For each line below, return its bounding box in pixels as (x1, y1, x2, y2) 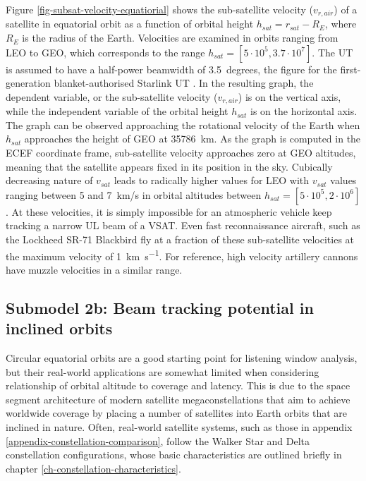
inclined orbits (6, 317, 113, 339)
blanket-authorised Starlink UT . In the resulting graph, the (54, 75, 314, 90)
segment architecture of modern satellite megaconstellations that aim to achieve (6, 391, 350, 406)
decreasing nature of (6, 173, 93, 188)
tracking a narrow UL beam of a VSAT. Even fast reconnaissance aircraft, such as (6, 218, 360, 233)
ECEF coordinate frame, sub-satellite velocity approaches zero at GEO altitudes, (6, 145, 356, 160)
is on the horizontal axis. (250, 104, 358, 118)
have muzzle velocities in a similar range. (6, 262, 183, 276)
